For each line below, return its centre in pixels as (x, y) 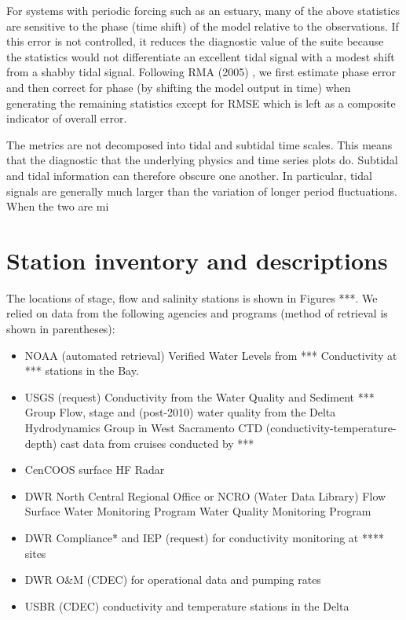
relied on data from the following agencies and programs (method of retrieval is (197, 313)
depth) (41, 443)
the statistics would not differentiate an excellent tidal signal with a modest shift (201, 56)
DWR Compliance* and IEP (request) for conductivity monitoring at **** (204, 537)
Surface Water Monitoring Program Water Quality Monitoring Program (198, 511)
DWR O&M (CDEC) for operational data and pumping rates (173, 580)
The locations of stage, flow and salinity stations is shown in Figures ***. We (192, 297)
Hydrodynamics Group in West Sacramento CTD (144, 427)
